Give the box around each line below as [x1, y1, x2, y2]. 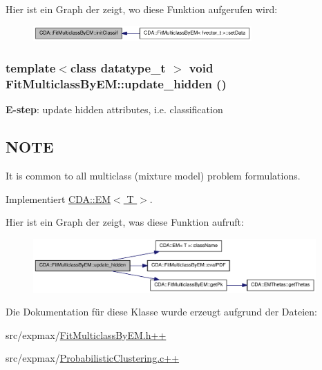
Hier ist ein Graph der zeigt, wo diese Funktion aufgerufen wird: [6, 2, 278, 16]
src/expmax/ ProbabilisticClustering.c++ [6, 351, 180, 365]
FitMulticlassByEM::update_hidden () [6, 75, 227, 92]
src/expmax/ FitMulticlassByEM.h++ [6, 327, 167, 342]
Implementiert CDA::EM [6, 191, 111, 206]
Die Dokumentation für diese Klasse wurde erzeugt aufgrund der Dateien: [6, 304, 317, 319]
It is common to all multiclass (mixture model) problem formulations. [6, 168, 301, 182]
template [6, 59, 56, 76]
